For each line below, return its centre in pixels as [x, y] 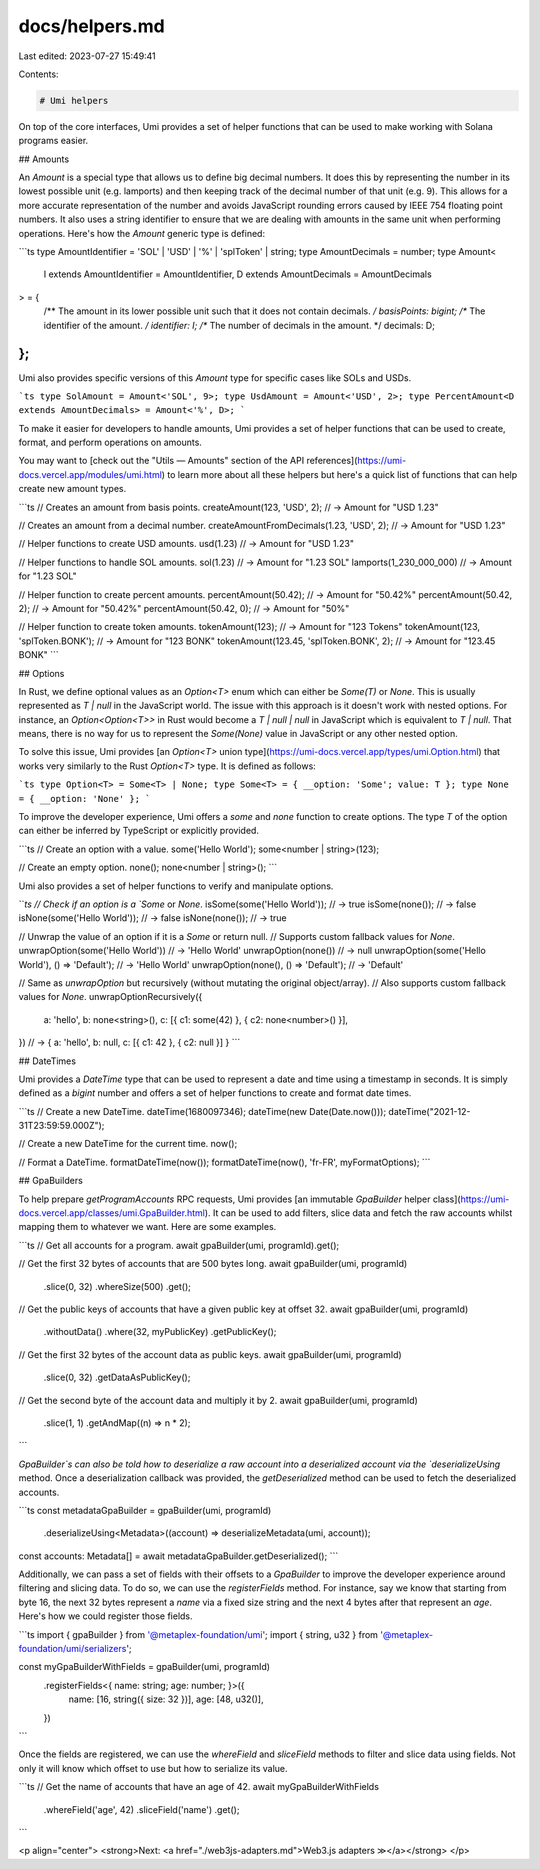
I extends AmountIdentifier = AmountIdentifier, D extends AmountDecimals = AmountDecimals [237, 274]
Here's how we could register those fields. [106, 1616]
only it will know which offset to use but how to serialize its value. [153, 1768]
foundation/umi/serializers [72, 1649]
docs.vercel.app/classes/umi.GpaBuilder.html [111, 1213]
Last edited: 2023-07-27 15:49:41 [87, 56]
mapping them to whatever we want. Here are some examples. [147, 1227]
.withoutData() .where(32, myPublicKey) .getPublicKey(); [160, 1332]
